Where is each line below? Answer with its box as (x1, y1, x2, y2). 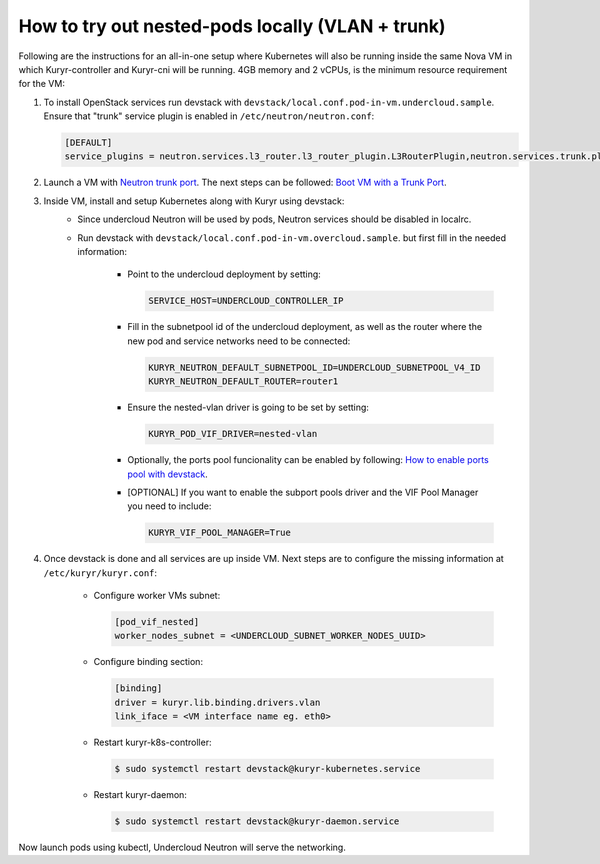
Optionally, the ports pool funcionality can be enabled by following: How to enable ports (127, 454, 489, 466)
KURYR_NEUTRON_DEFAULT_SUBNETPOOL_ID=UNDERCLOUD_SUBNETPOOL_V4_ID (148, 361, 481, 373)
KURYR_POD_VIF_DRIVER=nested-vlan (148, 428, 318, 440)
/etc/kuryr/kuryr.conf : (43, 566, 158, 579)
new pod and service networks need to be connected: (127, 335, 351, 347)
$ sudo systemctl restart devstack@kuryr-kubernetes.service (114, 763, 421, 775)
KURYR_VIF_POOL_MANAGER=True (148, 527, 292, 539)
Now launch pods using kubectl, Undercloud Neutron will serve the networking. (18, 841, 347, 854)
